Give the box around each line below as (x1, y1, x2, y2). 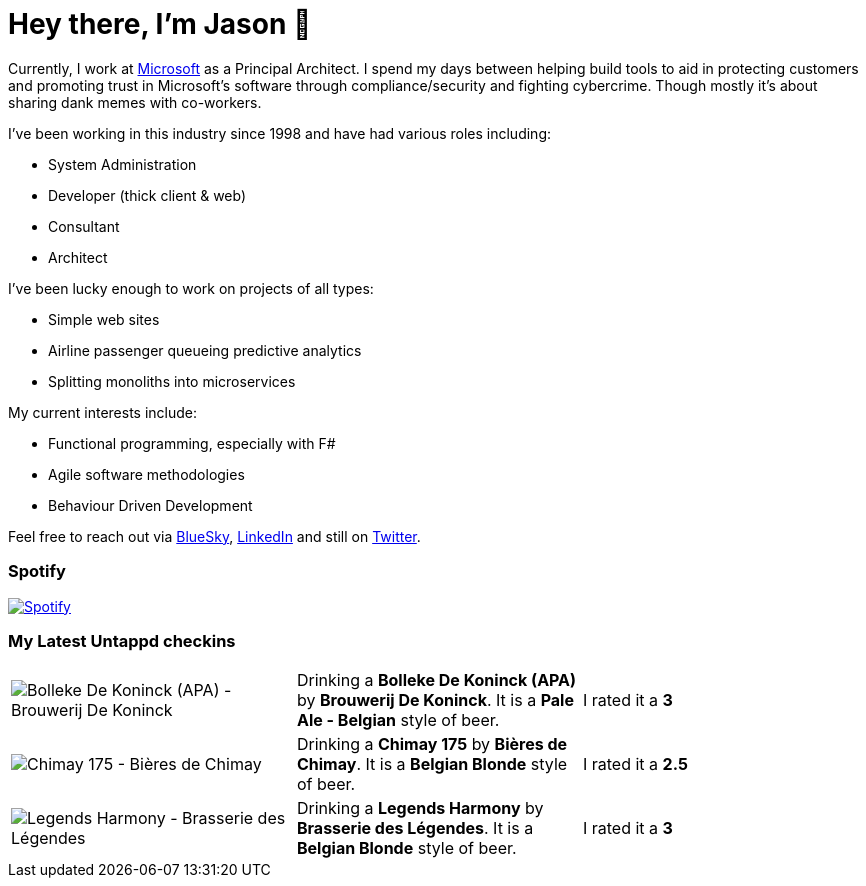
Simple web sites (48, 310, 160, 328)
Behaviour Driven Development (48, 496, 253, 514)
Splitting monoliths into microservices (48, 372, 296, 390)
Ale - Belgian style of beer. (296, 710, 500, 731)
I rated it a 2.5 (582, 754, 688, 775)
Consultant (48, 217, 120, 235)
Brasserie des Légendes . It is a (296, 818, 534, 839)
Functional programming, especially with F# (48, 434, 336, 452)
